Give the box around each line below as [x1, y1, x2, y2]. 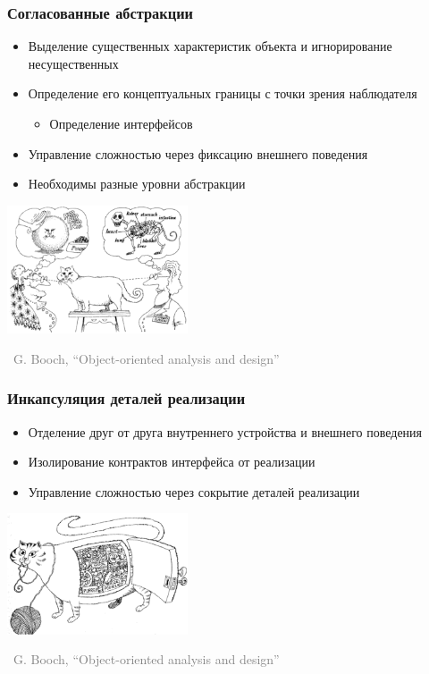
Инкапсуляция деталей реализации [7, 387, 246, 409]
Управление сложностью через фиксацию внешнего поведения [28, 144, 368, 163]
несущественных [28, 54, 119, 72]
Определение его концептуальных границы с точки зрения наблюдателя [28, 84, 417, 103]
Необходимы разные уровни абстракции [28, 174, 246, 193]
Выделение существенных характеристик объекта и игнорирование [28, 37, 392, 55]
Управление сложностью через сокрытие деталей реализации [28, 482, 360, 501]
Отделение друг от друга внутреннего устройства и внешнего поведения [28, 422, 423, 441]
